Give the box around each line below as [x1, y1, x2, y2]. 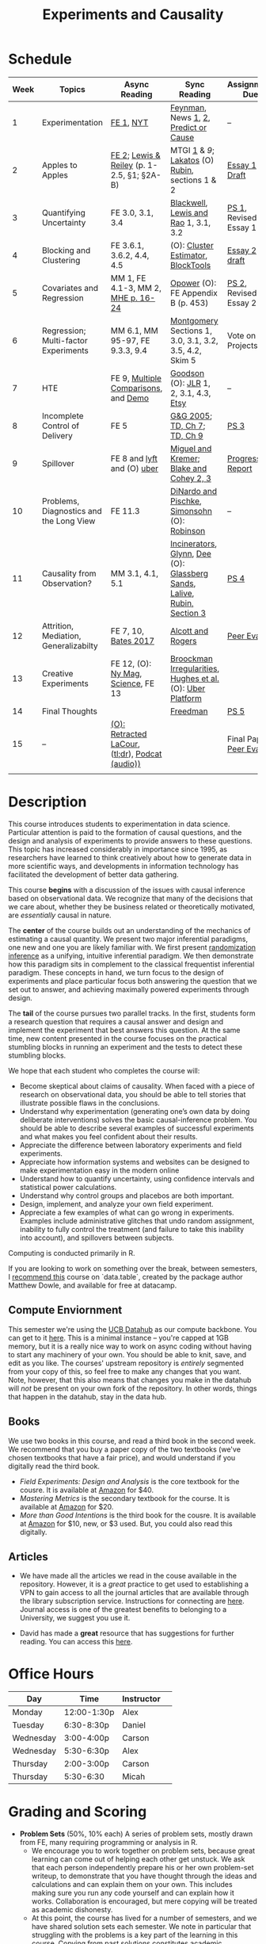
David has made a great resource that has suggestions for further [19, 1628, 235, 1638]
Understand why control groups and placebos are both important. [19, 1191, 234, 1200]
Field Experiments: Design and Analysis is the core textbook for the [19, 1476, 240, 1486]
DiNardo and [169, 485, 218, 496]
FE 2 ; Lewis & [110, 149, 161, 160]
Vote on [226, 330, 256, 341]
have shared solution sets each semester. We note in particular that [31, 1922, 252, 1931]
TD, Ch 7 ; [169, 420, 206, 431]
